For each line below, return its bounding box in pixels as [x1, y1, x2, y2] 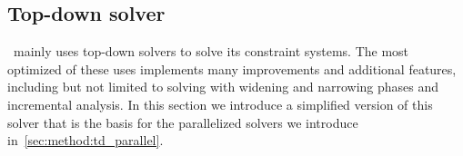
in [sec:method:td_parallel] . [7, 131, 164, 150]
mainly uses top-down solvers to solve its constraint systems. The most [13, 42, 409, 61]
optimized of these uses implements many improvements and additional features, [7, 59, 457, 78]
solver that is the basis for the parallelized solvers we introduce [7, 112, 358, 132]
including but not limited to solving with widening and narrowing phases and [7, 77, 439, 96]
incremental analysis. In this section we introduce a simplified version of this [7, 94, 433, 113]
